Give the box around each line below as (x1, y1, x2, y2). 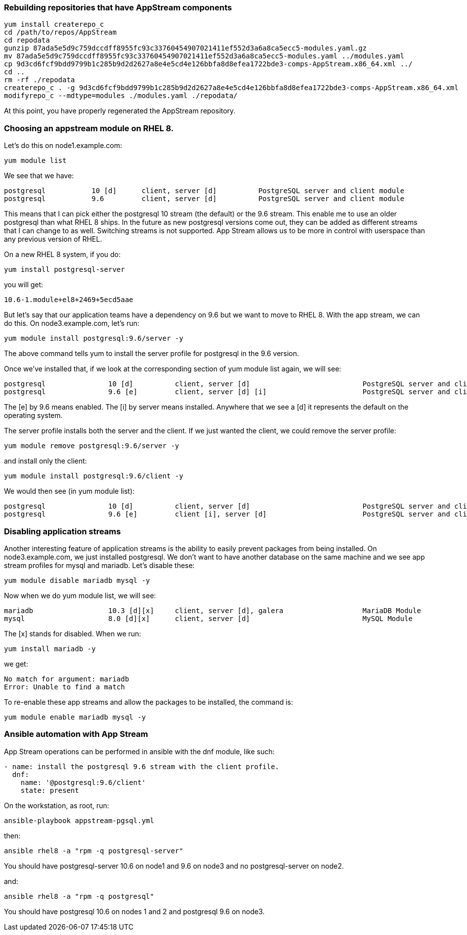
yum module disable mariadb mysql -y (4, 576, 150, 584)
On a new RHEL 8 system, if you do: (4, 250, 121, 259)
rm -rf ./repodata (4, 76, 75, 84)
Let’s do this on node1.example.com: (4, 141, 122, 150)
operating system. (4, 411, 63, 420)
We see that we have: (4, 171, 74, 180)
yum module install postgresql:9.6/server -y (4, 334, 184, 343)
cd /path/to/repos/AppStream (4, 28, 117, 37)
